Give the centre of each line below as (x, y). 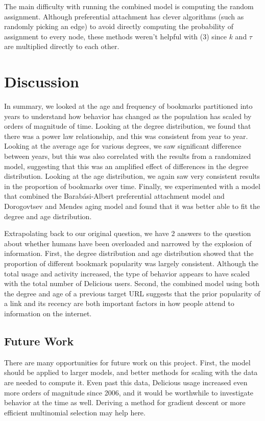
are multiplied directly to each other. (62, 46)
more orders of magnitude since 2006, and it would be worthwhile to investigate (129, 392)
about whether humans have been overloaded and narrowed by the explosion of (128, 243)
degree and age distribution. (48, 216)
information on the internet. (48, 313)
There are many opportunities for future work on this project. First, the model (127, 362)
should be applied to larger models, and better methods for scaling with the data (131, 372)
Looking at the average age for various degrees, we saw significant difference (123, 146)
